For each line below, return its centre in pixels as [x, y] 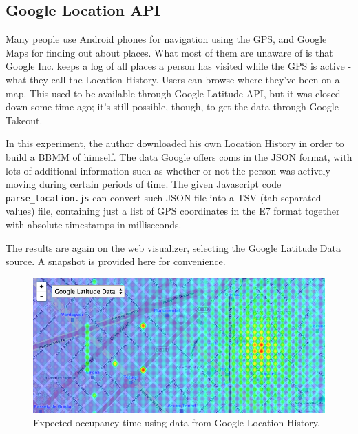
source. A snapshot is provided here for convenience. [116, 261]
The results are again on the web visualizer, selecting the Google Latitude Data [173, 247]
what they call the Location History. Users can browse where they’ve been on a [173, 79]
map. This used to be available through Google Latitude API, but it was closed [173, 93]
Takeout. [24, 120]
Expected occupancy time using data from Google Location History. [177, 423]
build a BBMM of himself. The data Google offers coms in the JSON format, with [179, 156]
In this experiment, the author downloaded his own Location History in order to [175, 143]
